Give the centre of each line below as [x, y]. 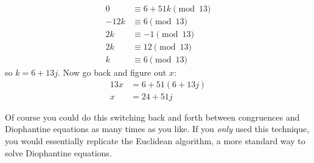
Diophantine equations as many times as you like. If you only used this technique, [157, 129]
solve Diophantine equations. [58, 152]
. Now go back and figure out [112, 72]
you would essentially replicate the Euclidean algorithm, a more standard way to [155, 141]
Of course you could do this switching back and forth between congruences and [152, 117]
